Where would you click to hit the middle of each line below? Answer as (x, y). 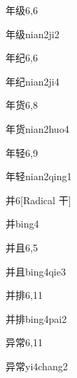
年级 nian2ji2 (33, 34)
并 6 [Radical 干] (38, 200)
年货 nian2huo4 (37, 128)
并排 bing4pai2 (36, 318)
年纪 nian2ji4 (33, 81)
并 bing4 (22, 224)
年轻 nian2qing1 (39, 176)
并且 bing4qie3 (36, 271)
